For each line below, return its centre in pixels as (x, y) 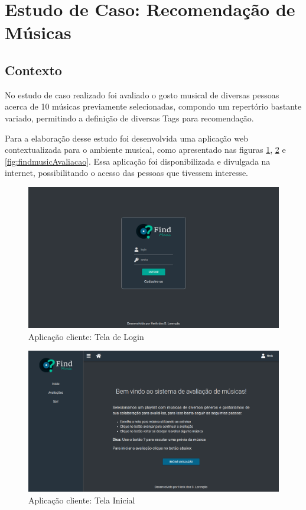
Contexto (33, 70)
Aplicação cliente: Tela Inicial (82, 500)
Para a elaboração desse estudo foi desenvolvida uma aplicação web (126, 138)
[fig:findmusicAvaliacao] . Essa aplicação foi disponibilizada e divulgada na (138, 161)
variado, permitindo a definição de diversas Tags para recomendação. (129, 118)
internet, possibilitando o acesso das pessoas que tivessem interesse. (126, 173)
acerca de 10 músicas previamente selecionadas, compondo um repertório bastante (153, 106)
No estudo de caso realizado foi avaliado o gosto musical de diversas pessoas (142, 94)
